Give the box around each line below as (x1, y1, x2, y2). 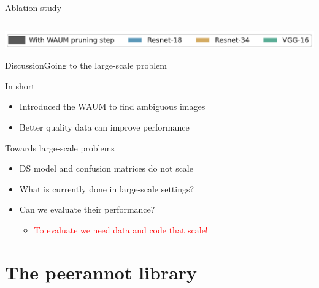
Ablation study (5, 1, 61, 13)
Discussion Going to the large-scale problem (5, 59, 167, 72)
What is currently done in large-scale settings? (19, 182, 194, 195)
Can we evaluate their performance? (19, 203, 155, 216)
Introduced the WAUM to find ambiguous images (19, 100, 206, 113)
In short (5, 79, 35, 92)
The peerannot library (5, 259, 198, 284)
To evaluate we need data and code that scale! (34, 223, 208, 236)
